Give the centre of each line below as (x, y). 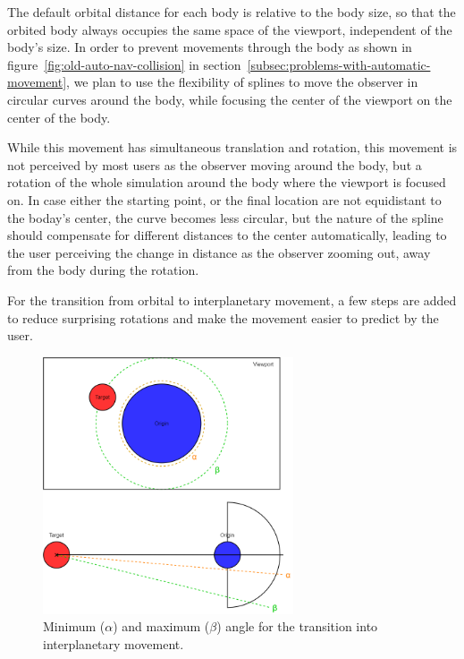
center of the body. (59, 117)
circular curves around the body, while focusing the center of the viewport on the (230, 99)
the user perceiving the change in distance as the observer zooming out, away (219, 252)
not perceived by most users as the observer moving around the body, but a (215, 164)
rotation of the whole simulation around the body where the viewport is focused (227, 182)
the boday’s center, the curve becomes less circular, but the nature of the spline (225, 217)
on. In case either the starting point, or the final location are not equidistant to (224, 199)
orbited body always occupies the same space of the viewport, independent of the (230, 29)
